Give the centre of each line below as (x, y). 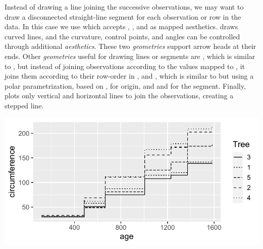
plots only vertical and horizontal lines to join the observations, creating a (119, 96)
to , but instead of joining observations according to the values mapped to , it (125, 66)
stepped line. (24, 105)
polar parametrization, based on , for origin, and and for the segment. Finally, (125, 85)
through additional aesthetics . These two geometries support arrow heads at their (130, 46)
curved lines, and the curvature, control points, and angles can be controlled (122, 36)
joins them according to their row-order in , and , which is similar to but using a (129, 76)
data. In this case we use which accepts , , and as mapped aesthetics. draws (121, 26)
